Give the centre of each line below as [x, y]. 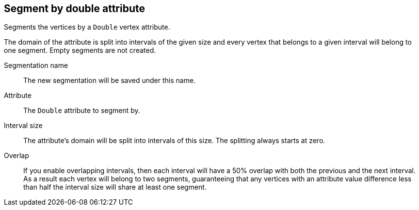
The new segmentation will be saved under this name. [110, 81]
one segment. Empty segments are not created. [80, 50]
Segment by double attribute [75, 8]
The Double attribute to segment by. [82, 111]
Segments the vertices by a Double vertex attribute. [87, 27]
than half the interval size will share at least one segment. [115, 187]
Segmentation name [36, 65]
